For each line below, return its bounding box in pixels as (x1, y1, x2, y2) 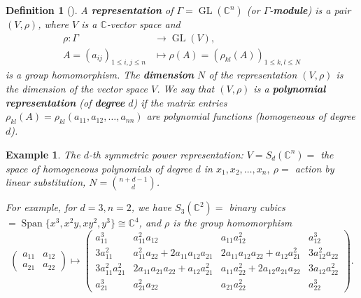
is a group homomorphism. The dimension (6, 67, 194, 82)
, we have (131, 200, 172, 215)
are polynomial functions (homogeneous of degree (146, 109, 355, 123)
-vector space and (106, 17, 180, 31)
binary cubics (229, 200, 285, 215)
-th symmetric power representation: (89, 147, 243, 161)
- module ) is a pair (269, 3, 351, 17)
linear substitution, (6, 175, 86, 189)
